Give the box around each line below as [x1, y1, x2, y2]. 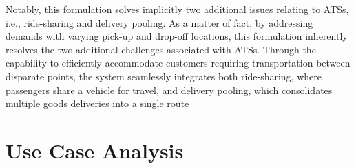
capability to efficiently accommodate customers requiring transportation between [6, 56, 350, 70]
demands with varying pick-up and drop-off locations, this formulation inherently [6, 29, 348, 43]
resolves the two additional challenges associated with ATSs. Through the [6, 42, 316, 56]
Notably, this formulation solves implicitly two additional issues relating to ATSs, [6, 2, 349, 16]
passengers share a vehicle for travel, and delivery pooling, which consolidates [6, 82, 333, 97]
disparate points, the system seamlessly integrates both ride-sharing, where [6, 69, 322, 83]
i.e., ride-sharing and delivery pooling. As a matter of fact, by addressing [6, 15, 313, 29]
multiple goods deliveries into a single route [6, 96, 189, 110]
